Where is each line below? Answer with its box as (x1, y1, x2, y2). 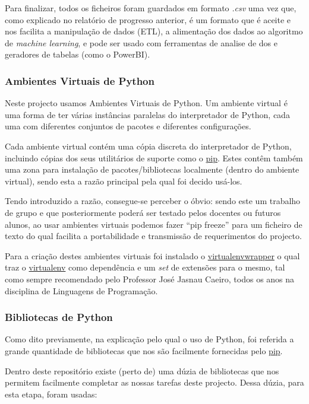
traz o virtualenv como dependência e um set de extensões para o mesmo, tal (5, 261, 285, 273)
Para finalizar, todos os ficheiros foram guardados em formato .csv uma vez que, (5, 2, 297, 14)
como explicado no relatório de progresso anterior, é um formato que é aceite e (5, 13, 291, 26)
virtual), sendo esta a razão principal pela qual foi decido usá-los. (5, 174, 242, 187)
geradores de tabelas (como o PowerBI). (5, 48, 150, 61)
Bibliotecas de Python (5, 310, 113, 325)
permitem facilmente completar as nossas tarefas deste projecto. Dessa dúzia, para (5, 376, 304, 389)
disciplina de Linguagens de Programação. (5, 284, 158, 297)
